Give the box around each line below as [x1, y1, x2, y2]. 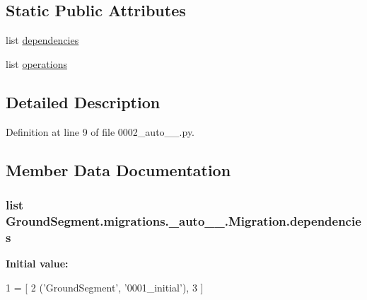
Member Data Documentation [6, 158, 231, 180]
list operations [6, 56, 67, 71]
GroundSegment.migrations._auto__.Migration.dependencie [6, 212, 361, 229]
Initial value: [6, 256, 69, 271]
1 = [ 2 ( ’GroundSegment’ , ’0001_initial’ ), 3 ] [6, 279, 204, 294]
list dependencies [6, 33, 79, 47]
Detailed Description [6, 91, 161, 112]
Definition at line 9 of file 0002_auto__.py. [6, 124, 195, 139]
